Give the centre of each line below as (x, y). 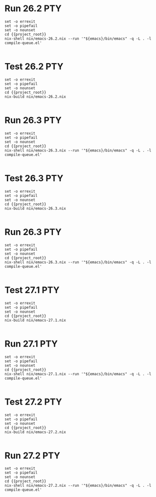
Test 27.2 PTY (33, 402)
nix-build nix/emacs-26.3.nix (35, 208)
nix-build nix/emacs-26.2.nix (35, 97)
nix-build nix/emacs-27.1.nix (35, 320)
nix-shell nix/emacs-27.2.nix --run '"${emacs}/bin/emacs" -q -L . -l (78, 486)
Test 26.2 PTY (34, 67)
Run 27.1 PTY (31, 344)
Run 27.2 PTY (33, 455)
